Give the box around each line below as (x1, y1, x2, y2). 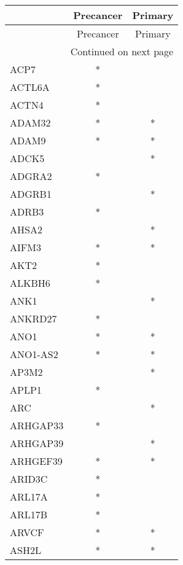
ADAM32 (10, 115, 51, 130)
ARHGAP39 (10, 436, 64, 450)
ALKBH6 (10, 276, 50, 290)
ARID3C (10, 472, 48, 486)
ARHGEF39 (10, 454, 63, 468)
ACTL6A (10, 80, 50, 94)
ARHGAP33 (10, 418, 64, 432)
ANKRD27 (10, 311, 57, 325)
